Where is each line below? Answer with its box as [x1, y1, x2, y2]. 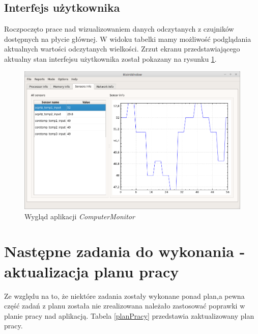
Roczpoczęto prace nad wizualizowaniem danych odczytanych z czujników [4, 23, 234, 34]
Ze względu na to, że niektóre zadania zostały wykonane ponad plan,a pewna [4, 290, 245, 301]
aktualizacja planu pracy [4, 261, 179, 281]
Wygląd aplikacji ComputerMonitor [24, 211, 135, 221]
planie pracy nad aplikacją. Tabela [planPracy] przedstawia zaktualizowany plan [4, 310, 254, 321]
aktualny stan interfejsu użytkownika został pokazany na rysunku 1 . [4, 53, 217, 64]
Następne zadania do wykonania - [4, 241, 245, 262]
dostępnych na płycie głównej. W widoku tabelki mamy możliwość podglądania [4, 33, 251, 44]
